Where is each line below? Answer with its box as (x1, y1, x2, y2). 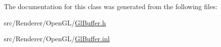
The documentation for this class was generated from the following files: (4, 1, 218, 11)
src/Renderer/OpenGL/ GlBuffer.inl (4, 34, 110, 44)
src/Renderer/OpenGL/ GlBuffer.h (4, 17, 106, 27)
